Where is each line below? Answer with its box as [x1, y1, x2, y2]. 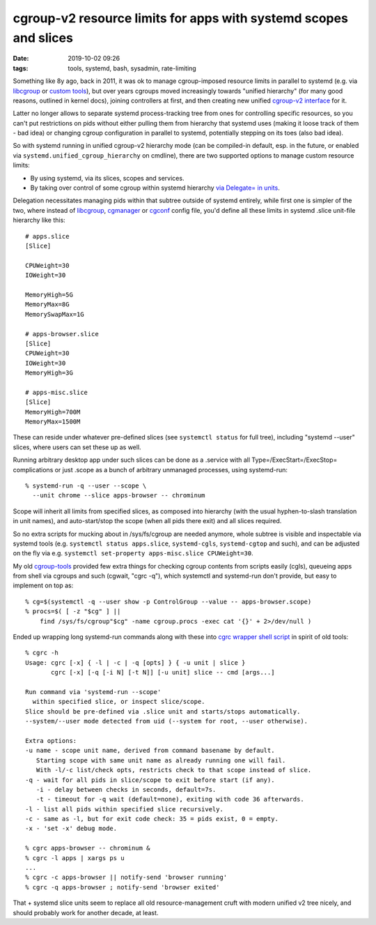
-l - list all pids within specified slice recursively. [25, 805, 224, 813]
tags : [13, 63, 29, 73]
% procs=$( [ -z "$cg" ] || [25, 608, 121, 615]
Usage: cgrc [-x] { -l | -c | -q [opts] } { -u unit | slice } [25, 659, 246, 666]
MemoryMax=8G [25, 301, 70, 308]
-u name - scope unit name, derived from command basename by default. [25, 746, 275, 755]
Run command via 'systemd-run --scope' [25, 688, 162, 695]
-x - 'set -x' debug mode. [25, 825, 118, 833]
